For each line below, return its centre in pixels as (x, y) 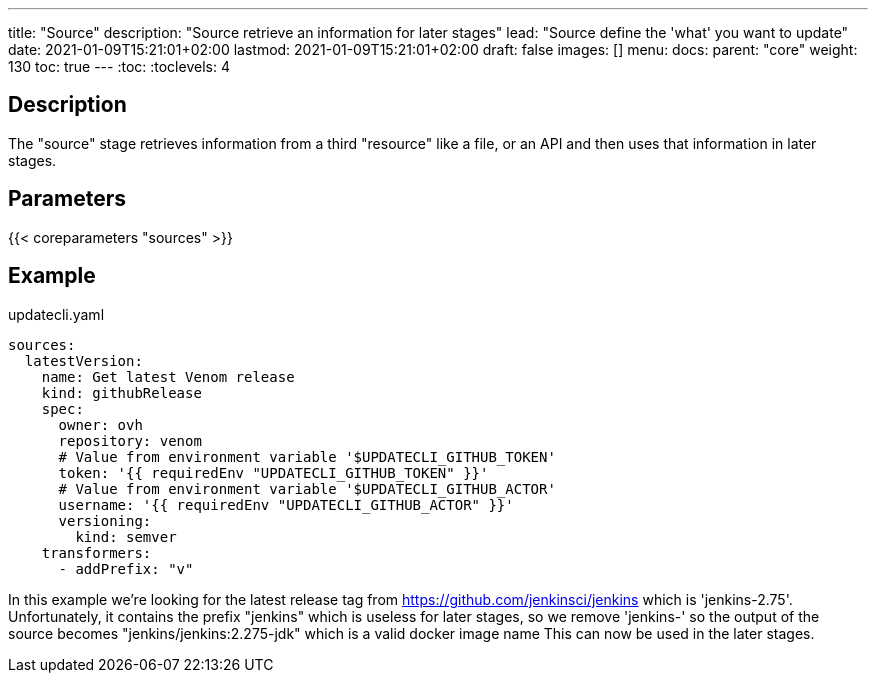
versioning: (105, 520)
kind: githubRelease (121, 392)
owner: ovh (100, 424)
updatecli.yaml (56, 314)
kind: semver (126, 536)
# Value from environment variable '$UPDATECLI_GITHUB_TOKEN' (307, 456)
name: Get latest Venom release (168, 376)
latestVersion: (83, 360)
